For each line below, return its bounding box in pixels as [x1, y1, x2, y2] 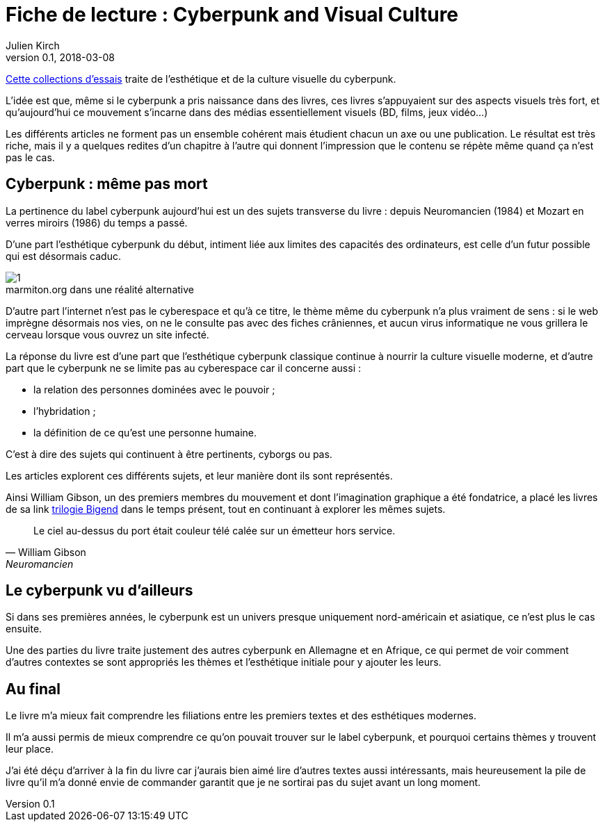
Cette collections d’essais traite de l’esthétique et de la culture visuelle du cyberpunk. [6, 72, 396, 85]
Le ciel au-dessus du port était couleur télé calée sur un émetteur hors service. [33, 524, 396, 537]
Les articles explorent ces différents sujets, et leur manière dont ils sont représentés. [6, 469, 393, 482]
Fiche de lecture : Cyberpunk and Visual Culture [6, 3, 459, 26]
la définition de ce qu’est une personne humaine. [33, 426, 257, 439]
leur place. [6, 743, 54, 755]
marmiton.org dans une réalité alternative [6, 283, 194, 295]
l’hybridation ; [33, 404, 96, 417]
